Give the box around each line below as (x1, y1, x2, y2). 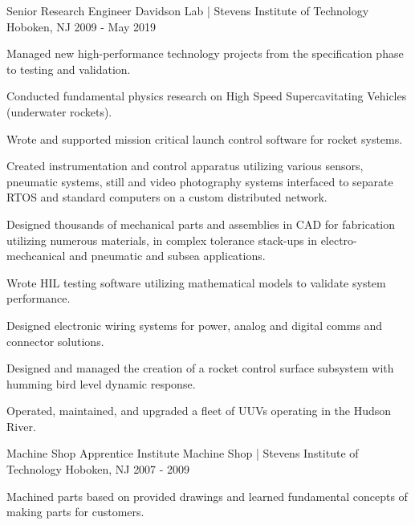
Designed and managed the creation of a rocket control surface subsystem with (6, 360, 394, 376)
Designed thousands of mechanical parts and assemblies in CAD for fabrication (6, 215, 396, 232)
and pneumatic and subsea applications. (69, 247, 266, 264)
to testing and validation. (6, 60, 131, 77)
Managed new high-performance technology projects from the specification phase (6, 45, 404, 62)
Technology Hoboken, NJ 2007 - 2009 (6, 461, 190, 478)
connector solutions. (6, 332, 104, 349)
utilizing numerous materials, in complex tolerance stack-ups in (6, 231, 317, 248)
